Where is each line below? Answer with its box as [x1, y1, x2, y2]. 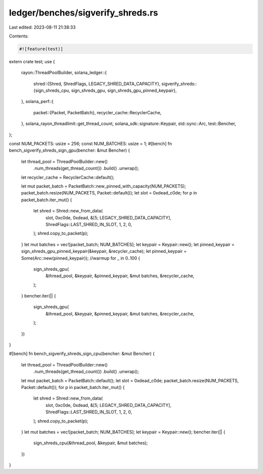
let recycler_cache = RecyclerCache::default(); [21, 174, 114, 180]
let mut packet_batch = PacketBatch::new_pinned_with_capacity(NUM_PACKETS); [21, 183, 186, 189]
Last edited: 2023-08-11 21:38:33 [9, 24, 76, 30]
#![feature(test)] [19, 46, 63, 52]
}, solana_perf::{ [21, 99, 54, 105]
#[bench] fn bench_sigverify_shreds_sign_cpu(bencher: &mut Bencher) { [9, 351, 155, 357]
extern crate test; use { [9, 58, 56, 64]
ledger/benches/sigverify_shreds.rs [9, 7, 158, 18]
